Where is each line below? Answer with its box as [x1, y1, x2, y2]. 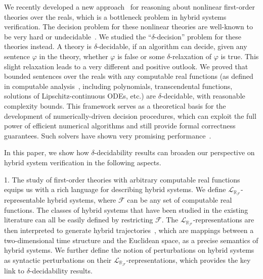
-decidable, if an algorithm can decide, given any [97, 41, 247, 52]
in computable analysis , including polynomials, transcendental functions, [4, 80, 233, 91]
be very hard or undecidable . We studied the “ [4, 31, 152, 41]
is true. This [221, 51, 259, 61]
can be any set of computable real [127, 194, 232, 205]
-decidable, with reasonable [161, 90, 245, 101]
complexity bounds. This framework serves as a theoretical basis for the [4, 100, 226, 111]
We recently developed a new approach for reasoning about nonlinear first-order [4, 2, 255, 12]
